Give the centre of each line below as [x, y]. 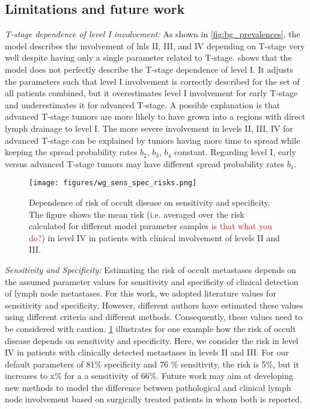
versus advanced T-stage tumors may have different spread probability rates [144, 163]
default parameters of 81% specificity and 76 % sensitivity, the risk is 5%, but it [152, 364]
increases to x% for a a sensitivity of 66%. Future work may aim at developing [149, 376]
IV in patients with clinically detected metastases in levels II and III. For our [147, 352]
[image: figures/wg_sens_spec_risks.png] [113, 183]
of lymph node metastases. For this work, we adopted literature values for [141, 293]
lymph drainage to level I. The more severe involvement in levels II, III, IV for [149, 128]
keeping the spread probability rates [71, 152]
